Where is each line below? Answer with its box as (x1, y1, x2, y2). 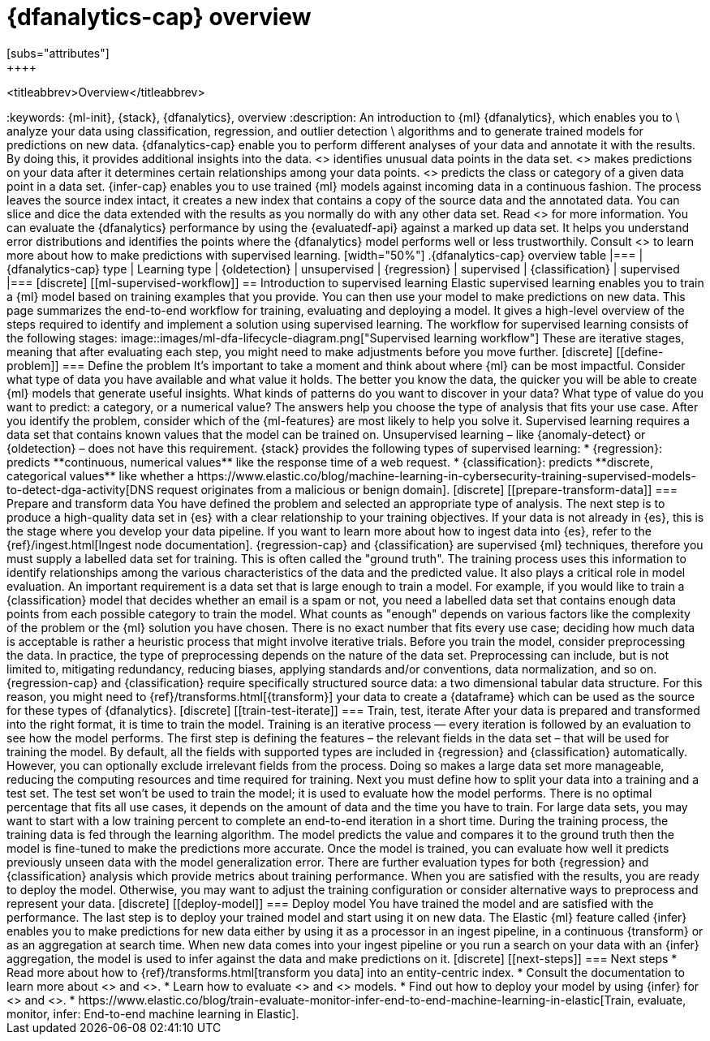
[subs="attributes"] (6, 45, 110, 60)
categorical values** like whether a (6, 468, 194, 483)
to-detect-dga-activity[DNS (6, 482, 154, 497)
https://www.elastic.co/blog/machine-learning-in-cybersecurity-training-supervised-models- (196, 468, 696, 483)
